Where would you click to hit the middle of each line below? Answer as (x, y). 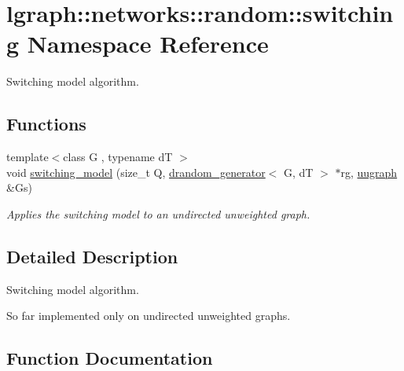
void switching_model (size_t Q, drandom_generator (136, 172)
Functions (46, 124)
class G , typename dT (118, 157)
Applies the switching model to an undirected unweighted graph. (158, 213)
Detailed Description (92, 256)
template (28, 157)
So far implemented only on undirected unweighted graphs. (149, 316)
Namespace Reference (148, 44)
